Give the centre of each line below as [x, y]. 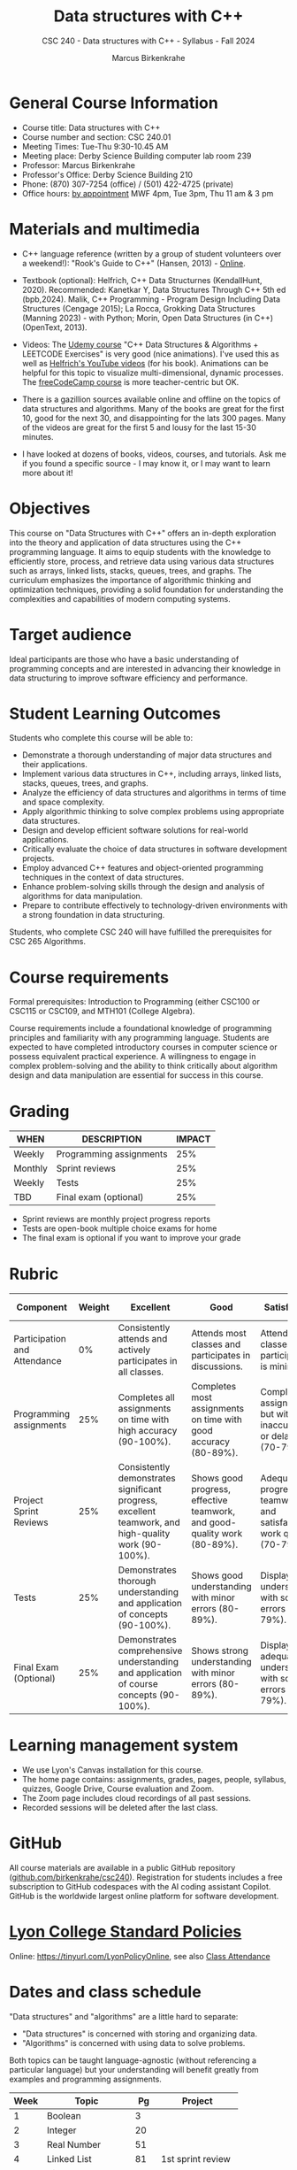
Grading [39, 1111]
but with [277, 1414]
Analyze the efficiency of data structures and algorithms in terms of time [154, 793]
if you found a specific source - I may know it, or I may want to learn [146, 463]
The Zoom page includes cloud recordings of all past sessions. [137, 1798]
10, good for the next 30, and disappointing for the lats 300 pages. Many [154, 418]
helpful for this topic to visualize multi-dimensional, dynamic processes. [153, 373]
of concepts [143, 1614]
